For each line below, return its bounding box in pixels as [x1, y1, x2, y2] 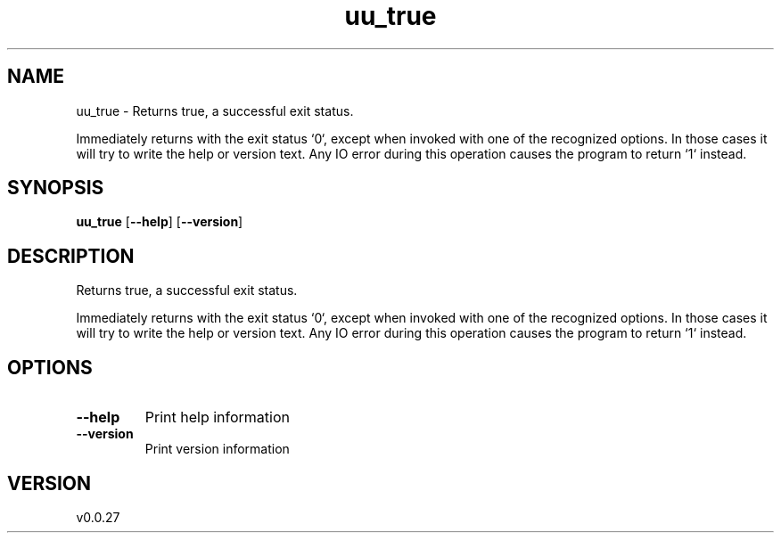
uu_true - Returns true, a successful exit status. [76, 102, 354, 119]
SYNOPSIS [7, 176, 104, 200]
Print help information [144, 408, 291, 427]
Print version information [144, 441, 290, 457]
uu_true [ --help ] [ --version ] [76, 214, 243, 230]
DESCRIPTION [7, 244, 135, 267]
